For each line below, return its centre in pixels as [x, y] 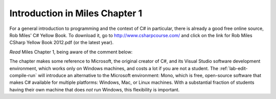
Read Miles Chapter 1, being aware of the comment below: [71, 52]
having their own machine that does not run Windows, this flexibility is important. [95, 89]
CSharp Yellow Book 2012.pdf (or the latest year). [62, 43]
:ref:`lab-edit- [234, 68]
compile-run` [23, 75]
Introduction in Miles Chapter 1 [76, 13]
